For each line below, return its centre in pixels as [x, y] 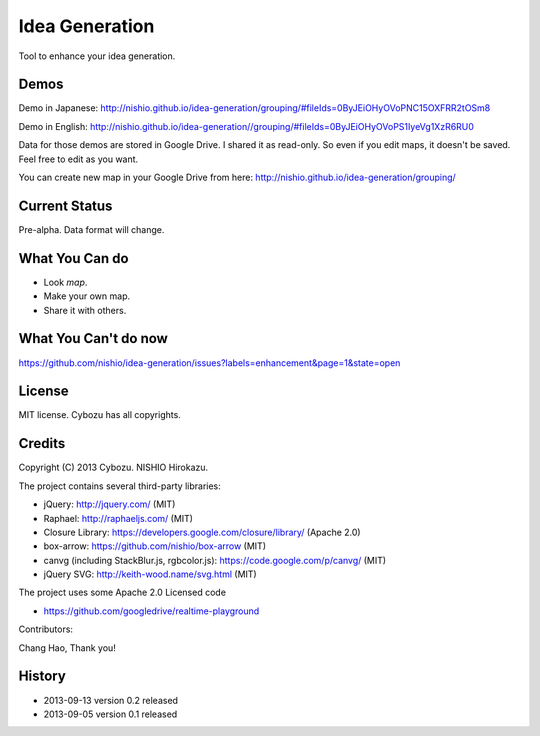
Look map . [65, 282]
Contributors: [46, 629]
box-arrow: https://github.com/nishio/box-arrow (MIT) [155, 546]
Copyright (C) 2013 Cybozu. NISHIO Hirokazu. [113, 467]
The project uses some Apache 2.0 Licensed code [122, 592]
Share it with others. [85, 310]
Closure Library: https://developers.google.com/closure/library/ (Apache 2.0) [202, 532]
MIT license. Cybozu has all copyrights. [100, 415]
